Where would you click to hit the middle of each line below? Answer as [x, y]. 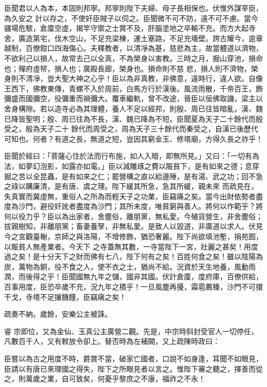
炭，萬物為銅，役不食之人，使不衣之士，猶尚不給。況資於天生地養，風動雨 [130, 266]
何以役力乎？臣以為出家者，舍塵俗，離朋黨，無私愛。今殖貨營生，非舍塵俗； [133, 216]
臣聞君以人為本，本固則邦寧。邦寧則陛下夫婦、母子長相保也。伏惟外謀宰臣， [133, 8]
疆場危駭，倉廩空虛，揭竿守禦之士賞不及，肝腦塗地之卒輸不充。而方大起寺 [130, 28]
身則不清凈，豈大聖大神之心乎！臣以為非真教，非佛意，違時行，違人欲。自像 [133, 78]
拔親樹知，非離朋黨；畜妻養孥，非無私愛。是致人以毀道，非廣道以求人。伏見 [133, 226]
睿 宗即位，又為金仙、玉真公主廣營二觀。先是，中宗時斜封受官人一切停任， [131, 331]
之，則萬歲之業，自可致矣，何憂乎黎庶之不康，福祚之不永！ [105, 379]
